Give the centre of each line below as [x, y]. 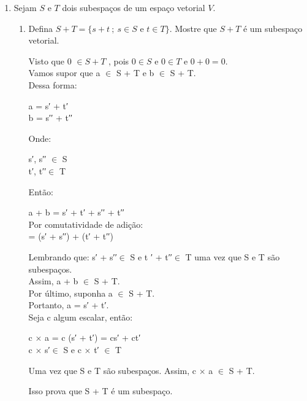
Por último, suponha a [70, 293]
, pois [119, 60]
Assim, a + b [53, 281]
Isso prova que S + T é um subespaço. [100, 391]
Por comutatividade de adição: [86, 224]
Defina [41, 28]
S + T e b [135, 73]
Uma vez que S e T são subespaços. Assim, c [112, 370]
